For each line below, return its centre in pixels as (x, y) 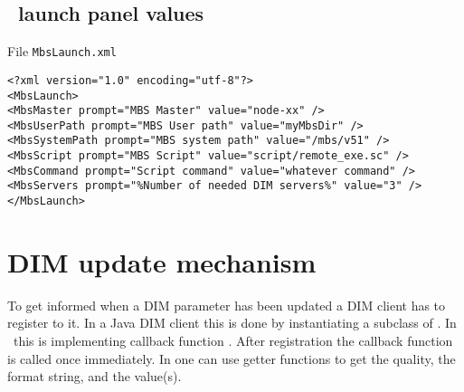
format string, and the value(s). (95, 376)
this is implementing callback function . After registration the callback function (233, 341)
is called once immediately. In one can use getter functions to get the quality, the (232, 358)
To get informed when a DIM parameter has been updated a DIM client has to (227, 305)
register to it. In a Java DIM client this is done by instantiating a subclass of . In (232, 323)
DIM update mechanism (162, 261)
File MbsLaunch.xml (62, 51)
